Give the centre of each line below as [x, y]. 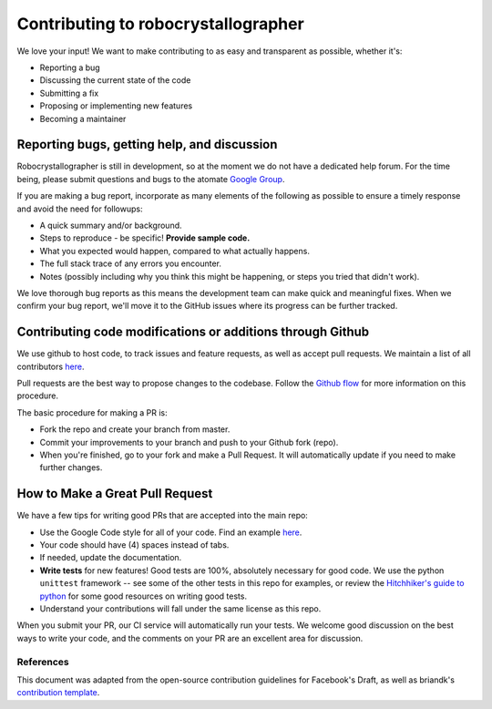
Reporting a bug [70, 67]
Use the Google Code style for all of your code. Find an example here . [171, 532]
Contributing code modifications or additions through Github [193, 332]
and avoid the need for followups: [80, 209]
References [43, 662]
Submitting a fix [69, 93]
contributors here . [51, 366]
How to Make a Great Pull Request [115, 493]
